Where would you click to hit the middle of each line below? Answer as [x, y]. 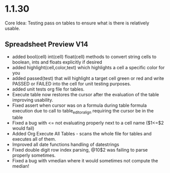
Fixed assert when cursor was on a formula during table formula [79, 105]
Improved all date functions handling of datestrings [66, 144]
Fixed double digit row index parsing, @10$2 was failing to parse [80, 150]
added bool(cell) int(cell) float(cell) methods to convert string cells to [84, 56]
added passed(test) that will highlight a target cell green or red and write [88, 78]
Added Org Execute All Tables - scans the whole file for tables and [82, 133]
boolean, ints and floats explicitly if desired [57, 62]
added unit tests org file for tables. [48, 89]
